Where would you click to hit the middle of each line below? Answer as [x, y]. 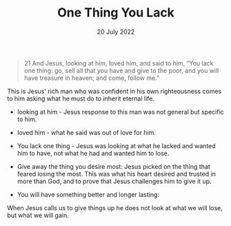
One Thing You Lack [116, 13]
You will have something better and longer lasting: [88, 194]
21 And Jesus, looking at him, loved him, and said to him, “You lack [119, 63]
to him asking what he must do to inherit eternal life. [81, 99]
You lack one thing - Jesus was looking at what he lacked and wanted [116, 145]
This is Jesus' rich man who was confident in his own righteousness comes [114, 91]
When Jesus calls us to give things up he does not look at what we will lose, [115, 207]
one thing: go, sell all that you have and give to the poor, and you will [121, 70]
